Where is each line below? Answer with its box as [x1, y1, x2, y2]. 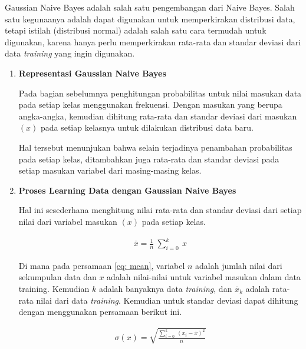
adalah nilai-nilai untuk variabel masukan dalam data [107, 271, 301, 283]
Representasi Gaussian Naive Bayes [18, 67, 166, 79]
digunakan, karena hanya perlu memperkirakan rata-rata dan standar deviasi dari [5, 35, 301, 48]
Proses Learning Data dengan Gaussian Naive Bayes [18, 184, 236, 196]
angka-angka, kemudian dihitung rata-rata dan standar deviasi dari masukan [18, 109, 297, 122]
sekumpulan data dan [18, 271, 97, 283]
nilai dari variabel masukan [18, 215, 117, 227]
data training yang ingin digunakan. [5, 47, 135, 59]
